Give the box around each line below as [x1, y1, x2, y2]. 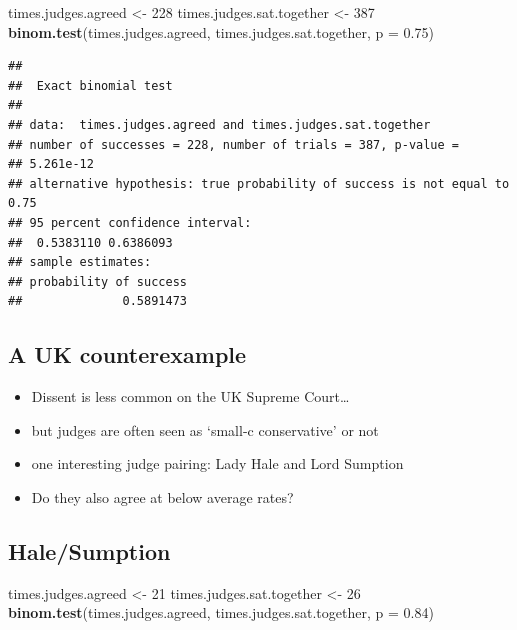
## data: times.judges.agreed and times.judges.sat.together [8, 117, 431, 132]
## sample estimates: [8, 255, 152, 270]
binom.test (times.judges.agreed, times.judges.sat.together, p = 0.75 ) [8, 21, 434, 42]
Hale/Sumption [8, 535, 171, 566]
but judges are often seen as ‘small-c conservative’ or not [31, 419, 379, 440]
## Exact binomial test [8, 78, 173, 93]
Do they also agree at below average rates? [31, 486, 294, 507]
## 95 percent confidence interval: [8, 215, 252, 230]
